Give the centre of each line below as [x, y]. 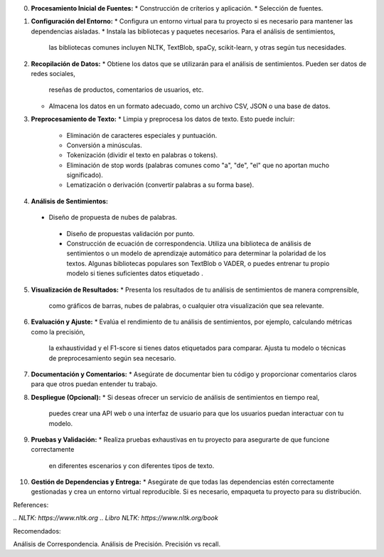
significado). [85, 175]
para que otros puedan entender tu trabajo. [94, 384]
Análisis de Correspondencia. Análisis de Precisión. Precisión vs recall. [117, 544]
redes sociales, [53, 73]
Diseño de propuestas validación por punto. [130, 233]
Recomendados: [37, 531]
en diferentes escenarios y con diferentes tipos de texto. [132, 465]
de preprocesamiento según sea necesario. [112, 358]
